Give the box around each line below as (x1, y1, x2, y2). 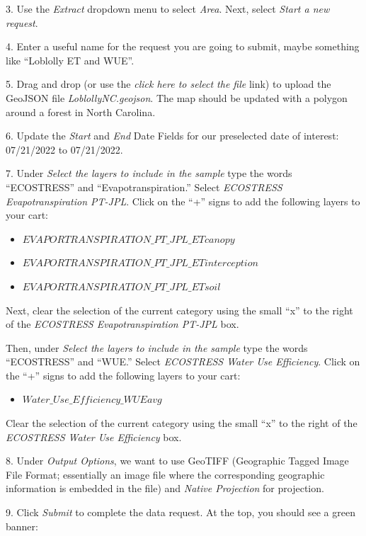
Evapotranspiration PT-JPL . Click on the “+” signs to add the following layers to (6, 193, 360, 208)
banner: (6, 518, 38, 533)
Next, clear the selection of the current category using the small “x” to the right (6, 302, 353, 317)
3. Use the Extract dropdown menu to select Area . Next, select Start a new (6, 1, 330, 16)
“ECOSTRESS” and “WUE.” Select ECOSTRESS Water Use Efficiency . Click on (6, 354, 360, 369)
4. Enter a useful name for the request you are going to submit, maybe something (6, 39, 360, 54)
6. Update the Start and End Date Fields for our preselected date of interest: (6, 128, 339, 143)
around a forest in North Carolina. (6, 104, 156, 119)
